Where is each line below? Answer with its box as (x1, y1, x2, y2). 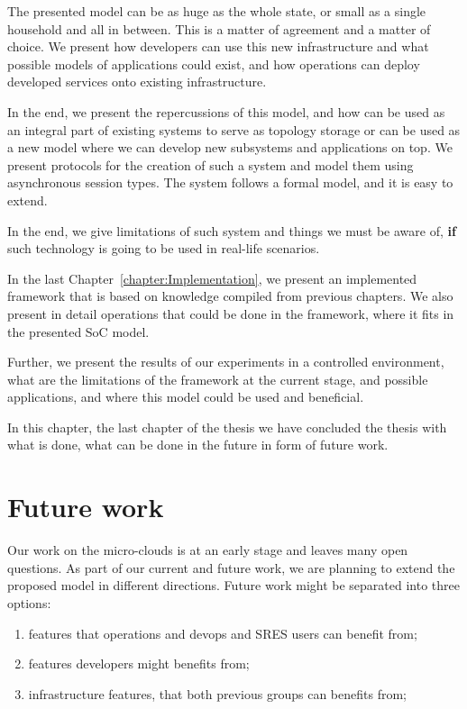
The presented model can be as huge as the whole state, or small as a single (7, 2, 426, 20)
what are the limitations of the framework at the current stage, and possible (7, 369, 428, 388)
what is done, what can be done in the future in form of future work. (7, 435, 389, 454)
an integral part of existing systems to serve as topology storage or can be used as (7, 120, 461, 139)
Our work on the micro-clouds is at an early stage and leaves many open (7, 541, 408, 559)
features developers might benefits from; (28, 654, 250, 673)
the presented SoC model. (7, 322, 150, 341)
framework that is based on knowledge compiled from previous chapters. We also (7, 286, 453, 305)
